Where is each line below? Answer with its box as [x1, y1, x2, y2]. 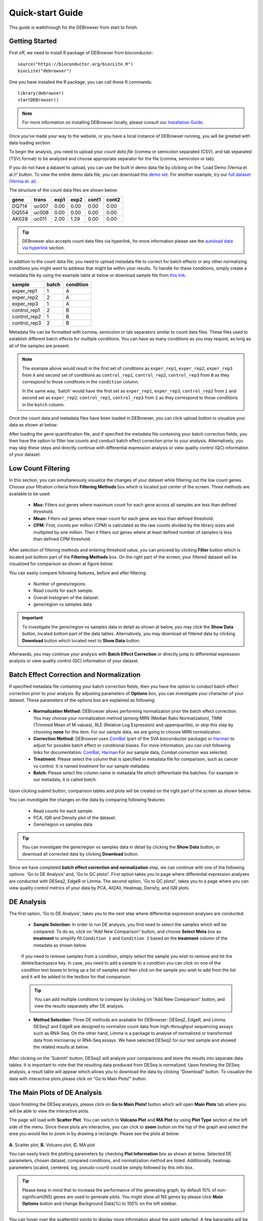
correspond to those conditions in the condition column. [22, 379, 139, 385]
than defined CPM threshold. [33, 536, 92, 542]
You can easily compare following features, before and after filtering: [9, 569, 147, 576]
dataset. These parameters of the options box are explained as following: [9, 697, 156, 703]
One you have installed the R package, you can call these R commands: [9, 79, 153, 85]
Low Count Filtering [9, 464, 70, 472]
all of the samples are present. [9, 342, 70, 349]
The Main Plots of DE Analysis [9, 1088, 102, 1096]
